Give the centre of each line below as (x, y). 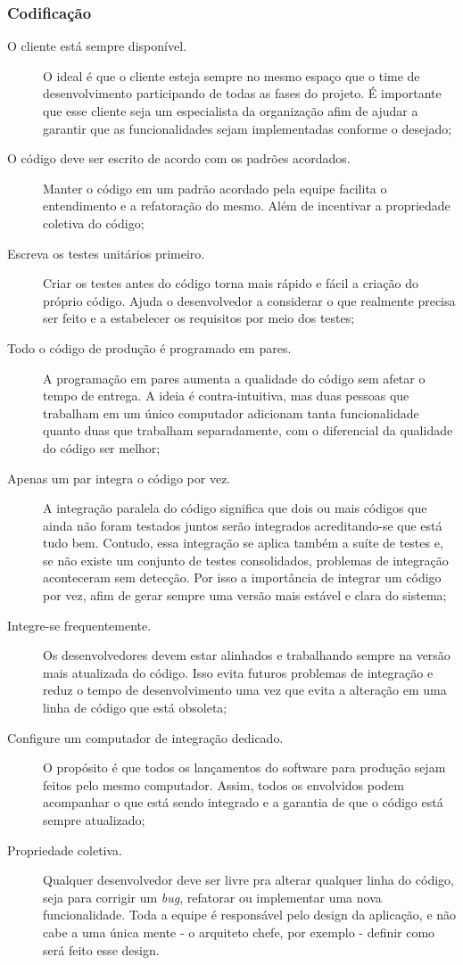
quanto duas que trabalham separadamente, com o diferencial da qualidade (248, 430)
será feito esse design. (101, 949)
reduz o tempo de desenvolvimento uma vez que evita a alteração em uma (245, 690)
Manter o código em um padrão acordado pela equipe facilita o (215, 188)
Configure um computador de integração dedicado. (145, 737)
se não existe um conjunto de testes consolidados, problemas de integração (246, 560)
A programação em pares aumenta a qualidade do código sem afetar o (234, 378)
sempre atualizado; (94, 820)
